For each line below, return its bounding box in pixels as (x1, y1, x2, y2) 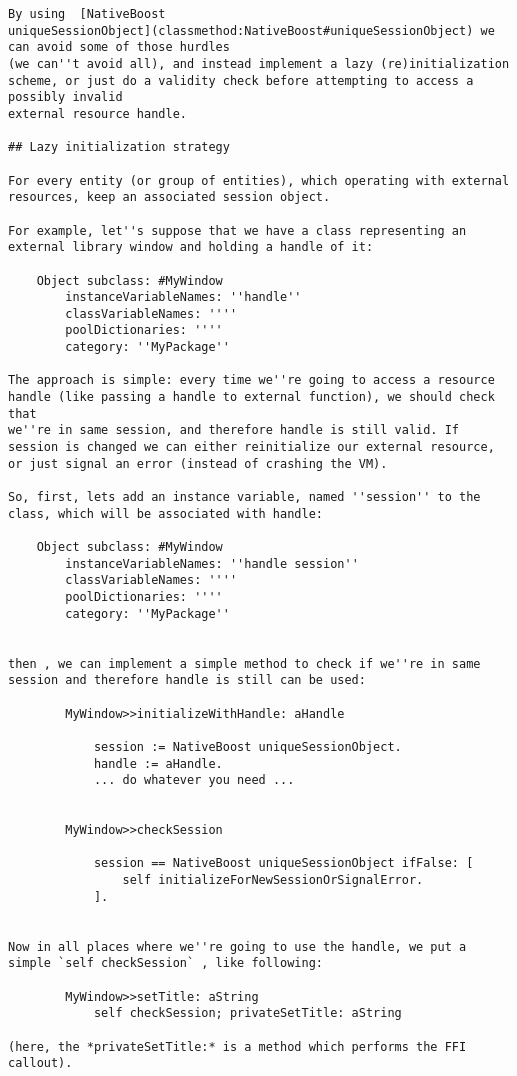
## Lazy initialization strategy (8, 140, 230, 155)
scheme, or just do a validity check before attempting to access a (8, 73, 474, 88)
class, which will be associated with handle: (8, 506, 323, 521)
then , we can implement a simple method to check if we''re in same (8, 656, 481, 671)
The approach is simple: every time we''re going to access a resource (8, 373, 495, 388)
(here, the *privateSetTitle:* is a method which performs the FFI (8, 1039, 467, 1054)
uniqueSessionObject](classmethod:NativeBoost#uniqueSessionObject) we (8, 23, 495, 38)
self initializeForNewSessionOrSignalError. (122, 873, 424, 888)
